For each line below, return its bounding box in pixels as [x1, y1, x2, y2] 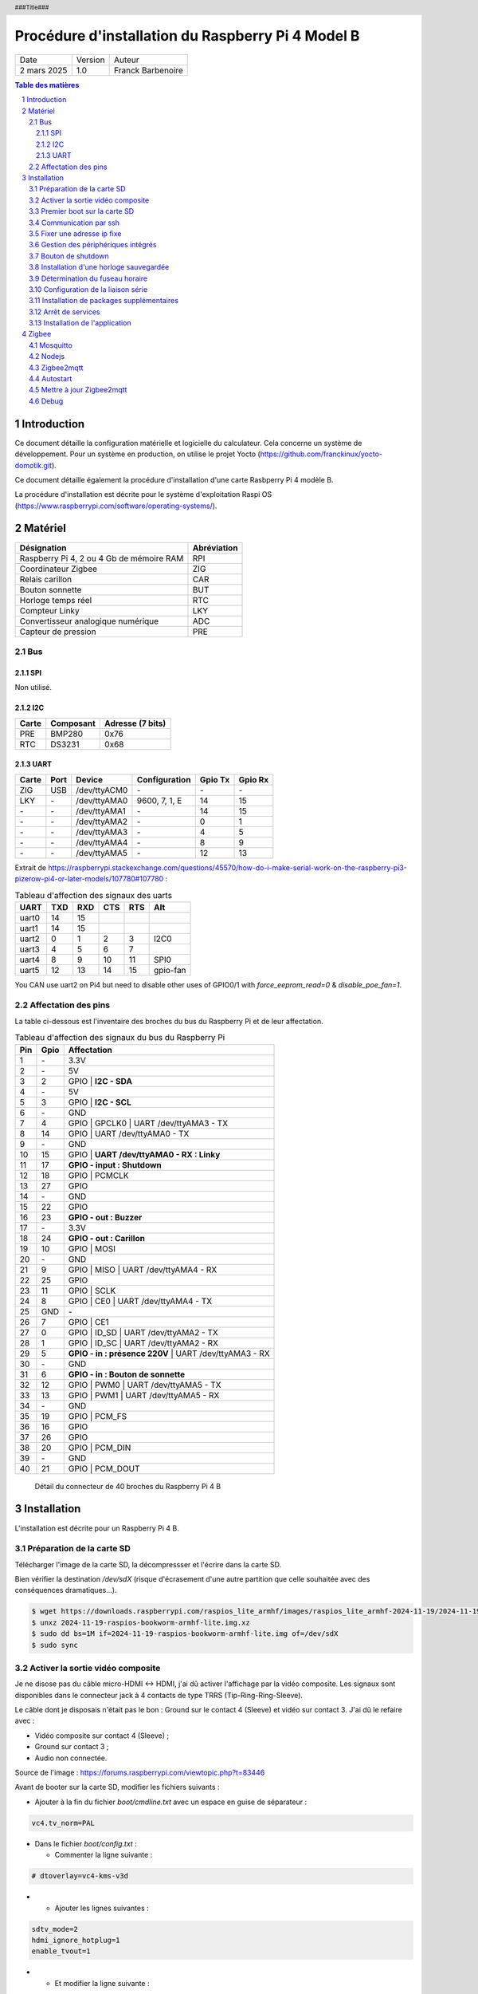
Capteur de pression [19, 626, 96, 637]
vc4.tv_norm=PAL [31, 1819, 96, 1827]
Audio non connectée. [34, 1753, 108, 1763]
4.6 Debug [29, 396, 64, 406]
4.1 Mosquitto [29, 340, 73, 350]
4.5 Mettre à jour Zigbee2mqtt [29, 385, 127, 395]
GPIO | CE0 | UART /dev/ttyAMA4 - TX [68, 1295, 213, 1306]
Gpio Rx [238, 774, 269, 785]
